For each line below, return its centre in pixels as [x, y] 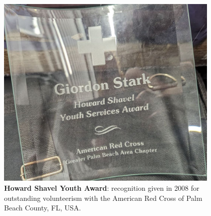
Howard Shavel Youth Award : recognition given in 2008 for [102, 188]
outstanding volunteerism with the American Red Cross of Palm [103, 198]
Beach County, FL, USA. [43, 208]
